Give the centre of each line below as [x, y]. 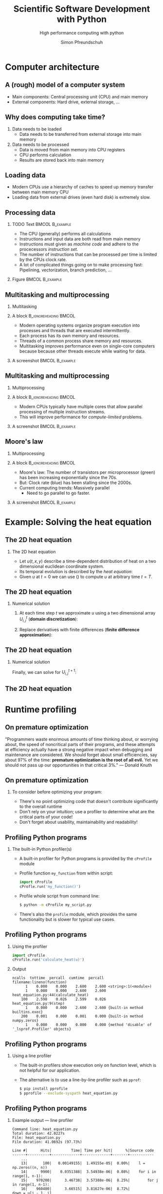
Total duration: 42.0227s [38, 1133]
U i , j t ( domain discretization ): [48, 619]
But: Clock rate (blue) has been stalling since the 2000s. [76, 483]
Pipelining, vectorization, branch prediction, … [65, 270]
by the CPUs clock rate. [43, 260]
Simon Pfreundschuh [82, 42]
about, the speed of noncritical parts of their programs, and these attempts [80, 744]
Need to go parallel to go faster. [58, 493]
